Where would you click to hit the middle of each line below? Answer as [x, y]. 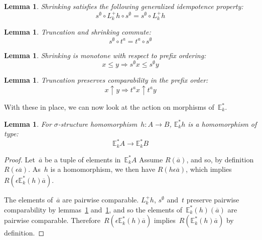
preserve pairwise [213, 199]
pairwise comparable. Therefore [52, 220]
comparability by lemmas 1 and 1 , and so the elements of [93, 209]
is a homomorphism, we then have [103, 169]
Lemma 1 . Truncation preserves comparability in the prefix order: [106, 80]
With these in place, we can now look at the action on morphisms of [109, 107]
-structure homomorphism [98, 124]
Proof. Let [20, 159]
